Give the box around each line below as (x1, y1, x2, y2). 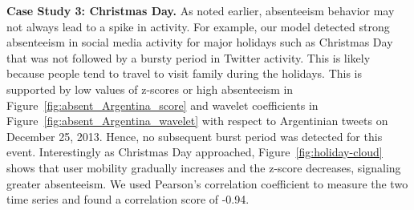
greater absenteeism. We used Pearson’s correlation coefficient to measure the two (6, 175, 408, 192)
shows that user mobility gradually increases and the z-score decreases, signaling (6, 159, 401, 176)
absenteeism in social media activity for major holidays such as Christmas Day (6, 34, 393, 50)
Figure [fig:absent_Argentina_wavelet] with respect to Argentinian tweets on (6, 112, 388, 129)
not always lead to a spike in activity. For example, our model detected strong (6, 18, 390, 34)
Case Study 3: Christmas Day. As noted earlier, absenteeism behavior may (6, 2, 395, 18)
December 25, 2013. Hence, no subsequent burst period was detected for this (6, 127, 383, 144)
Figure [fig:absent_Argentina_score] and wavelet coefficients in (6, 96, 319, 113)
